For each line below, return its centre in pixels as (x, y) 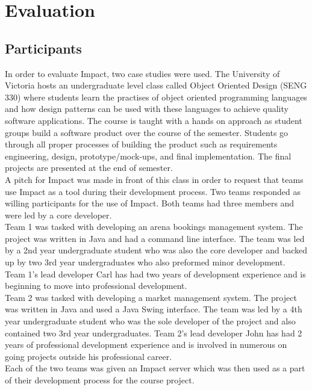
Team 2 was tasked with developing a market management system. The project (151, 297)
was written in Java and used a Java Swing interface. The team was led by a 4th (154, 309)
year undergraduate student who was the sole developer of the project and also (150, 321)
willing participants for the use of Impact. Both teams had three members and (150, 203)
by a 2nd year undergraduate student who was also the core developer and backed (156, 250)
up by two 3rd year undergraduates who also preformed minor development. (145, 262)
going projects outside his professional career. (89, 356)
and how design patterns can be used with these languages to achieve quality (147, 109)
